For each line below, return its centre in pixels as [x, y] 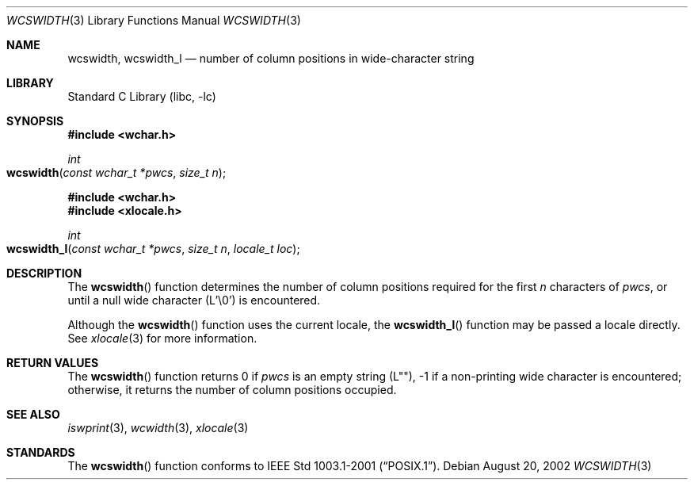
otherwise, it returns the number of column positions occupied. [232, 390]
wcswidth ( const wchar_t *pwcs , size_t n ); [116, 172]
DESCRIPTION [44, 273]
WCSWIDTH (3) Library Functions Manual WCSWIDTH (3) [154, 20]
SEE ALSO [33, 414]
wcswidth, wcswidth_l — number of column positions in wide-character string [271, 58]
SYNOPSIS [35, 121]
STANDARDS [41, 452]
